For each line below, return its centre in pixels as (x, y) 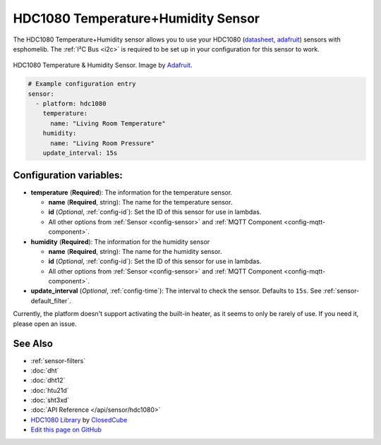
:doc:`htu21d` (50, 390)
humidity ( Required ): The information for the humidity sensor (120, 242)
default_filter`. (51, 300)
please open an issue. (45, 324)
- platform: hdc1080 (71, 104)
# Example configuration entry (82, 84)
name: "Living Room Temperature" (108, 123)
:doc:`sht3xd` (50, 400)
